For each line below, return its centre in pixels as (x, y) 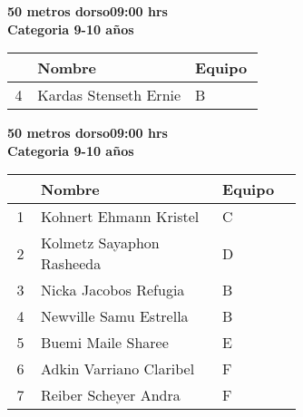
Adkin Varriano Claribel (118, 369)
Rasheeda (71, 264)
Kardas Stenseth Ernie (109, 95)
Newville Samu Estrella (115, 316)
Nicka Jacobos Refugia (113, 290)
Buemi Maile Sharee (105, 343)
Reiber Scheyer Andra (111, 395)
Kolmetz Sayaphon (100, 243)
